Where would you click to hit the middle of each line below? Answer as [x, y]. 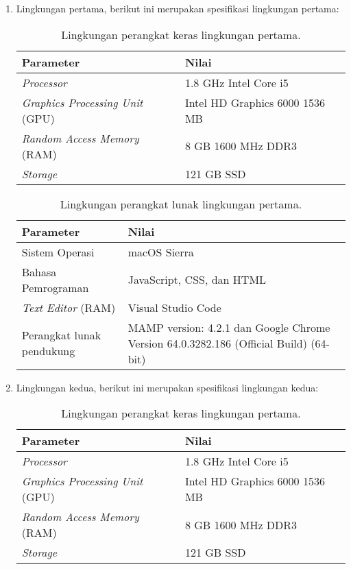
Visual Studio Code [174, 307]
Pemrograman [55, 287]
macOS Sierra [161, 252]
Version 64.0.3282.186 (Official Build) [217, 343]
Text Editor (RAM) [69, 307]
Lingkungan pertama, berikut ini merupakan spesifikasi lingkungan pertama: [178, 8]
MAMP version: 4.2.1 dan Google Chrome [229, 327]
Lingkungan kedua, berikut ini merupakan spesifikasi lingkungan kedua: [167, 387]
